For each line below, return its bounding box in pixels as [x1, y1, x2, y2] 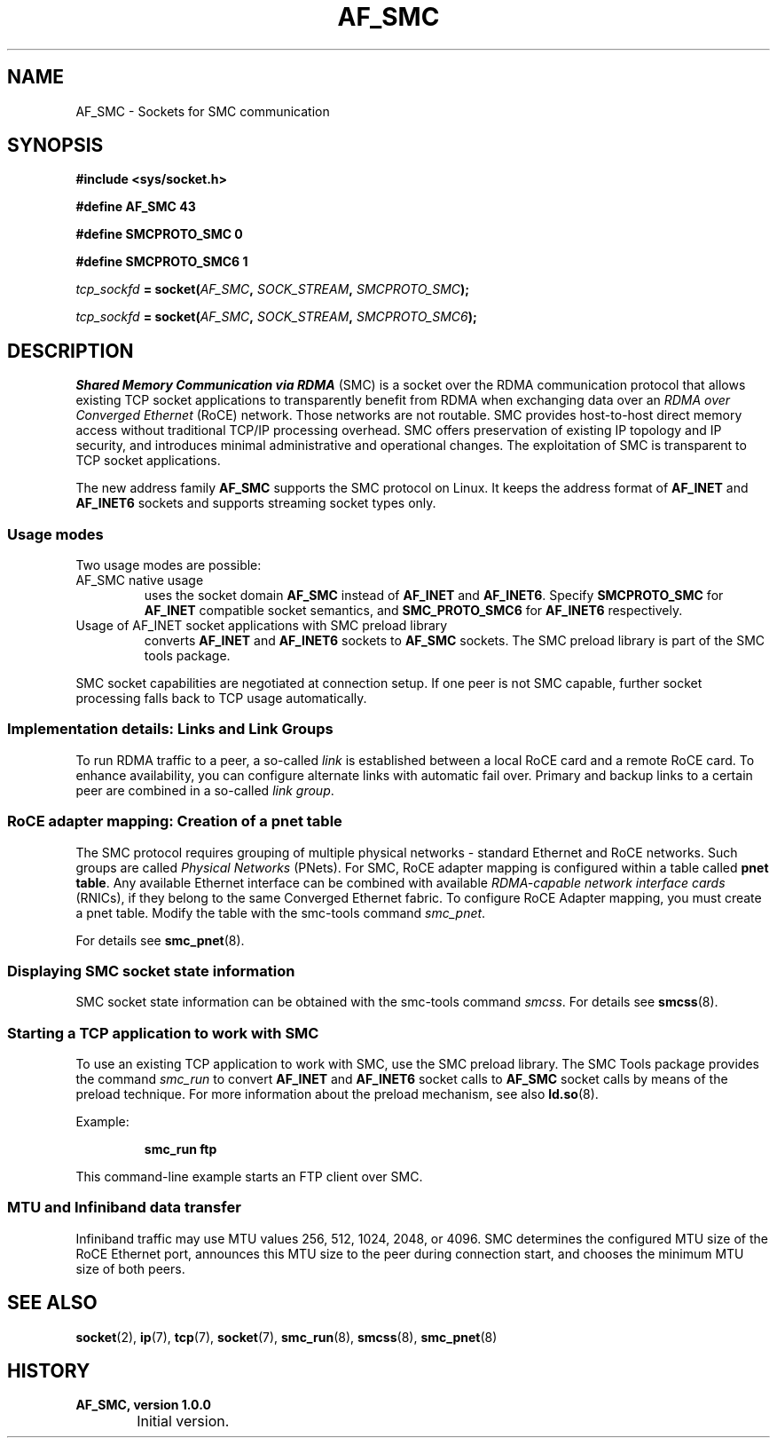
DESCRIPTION [7, 339, 134, 362]
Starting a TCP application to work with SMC [7, 1023, 319, 1042]
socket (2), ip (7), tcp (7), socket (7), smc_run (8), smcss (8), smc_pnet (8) [75, 1329, 498, 1345]
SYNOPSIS [7, 134, 104, 157]
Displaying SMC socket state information [7, 961, 295, 980]
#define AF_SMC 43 [75, 199, 196, 215]
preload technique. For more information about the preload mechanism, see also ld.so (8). [75, 1086, 599, 1102]
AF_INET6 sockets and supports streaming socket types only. [75, 495, 436, 511]
